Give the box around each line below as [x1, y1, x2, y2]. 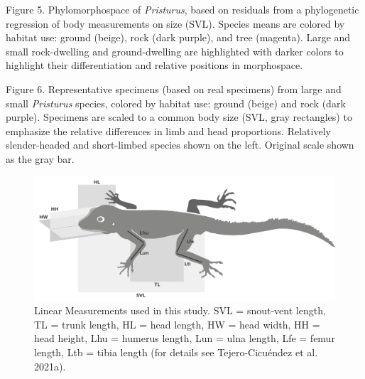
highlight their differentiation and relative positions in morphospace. [6, 58, 303, 73]
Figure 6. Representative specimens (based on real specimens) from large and [6, 81, 342, 96]
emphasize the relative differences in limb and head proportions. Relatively [6, 123, 331, 138]
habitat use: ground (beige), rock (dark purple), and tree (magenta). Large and [6, 30, 351, 45]
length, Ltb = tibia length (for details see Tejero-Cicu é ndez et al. [34, 345, 318, 360]
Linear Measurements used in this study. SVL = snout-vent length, [34, 303, 326, 318]
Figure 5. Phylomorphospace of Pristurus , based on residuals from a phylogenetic [6, 2, 359, 16]
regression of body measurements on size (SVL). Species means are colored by [6, 16, 345, 31]
